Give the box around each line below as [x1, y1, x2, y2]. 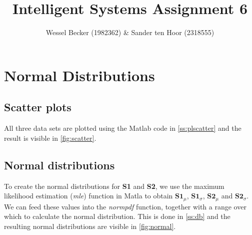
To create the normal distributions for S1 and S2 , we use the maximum [4, 180, 224, 191]
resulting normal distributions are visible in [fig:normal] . [4, 220, 176, 231]
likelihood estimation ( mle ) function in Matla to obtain [4, 190, 173, 201]
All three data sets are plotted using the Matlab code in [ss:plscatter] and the [4, 123, 241, 133]
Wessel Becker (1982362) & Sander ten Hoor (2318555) [45, 27, 214, 38]
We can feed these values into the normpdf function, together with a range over [4, 201, 246, 211]
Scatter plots [4, 99, 71, 115]
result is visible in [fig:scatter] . [4, 132, 96, 143]
